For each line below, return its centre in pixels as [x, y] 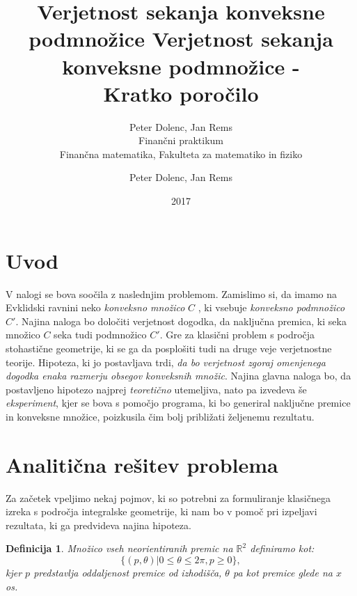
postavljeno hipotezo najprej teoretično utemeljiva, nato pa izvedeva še [156, 389]
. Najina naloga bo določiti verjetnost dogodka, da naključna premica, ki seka [181, 321]
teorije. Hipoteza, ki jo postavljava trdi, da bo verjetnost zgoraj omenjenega [166, 362]
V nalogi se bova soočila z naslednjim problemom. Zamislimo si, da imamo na [171, 293]
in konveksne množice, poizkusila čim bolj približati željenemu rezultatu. [160, 416]
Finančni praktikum [181, 140]
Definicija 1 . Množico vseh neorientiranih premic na [119, 548]
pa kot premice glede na [283, 573]
